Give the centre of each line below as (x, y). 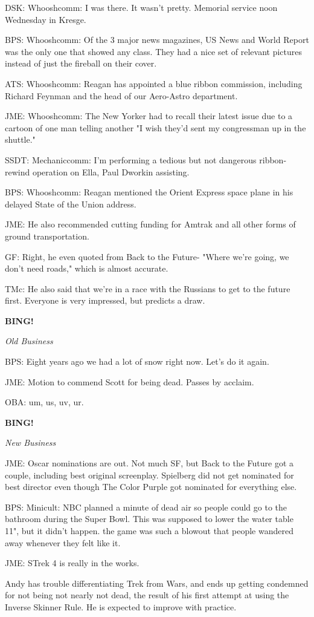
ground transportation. (47, 236)
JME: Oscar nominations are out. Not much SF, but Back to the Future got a (149, 463)
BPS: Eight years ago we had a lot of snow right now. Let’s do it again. (137, 361)
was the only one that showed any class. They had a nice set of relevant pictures (154, 51)
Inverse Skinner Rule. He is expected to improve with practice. (121, 606)
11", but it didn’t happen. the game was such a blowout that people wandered (149, 530)
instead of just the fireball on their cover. (81, 63)
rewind (18, 171)
